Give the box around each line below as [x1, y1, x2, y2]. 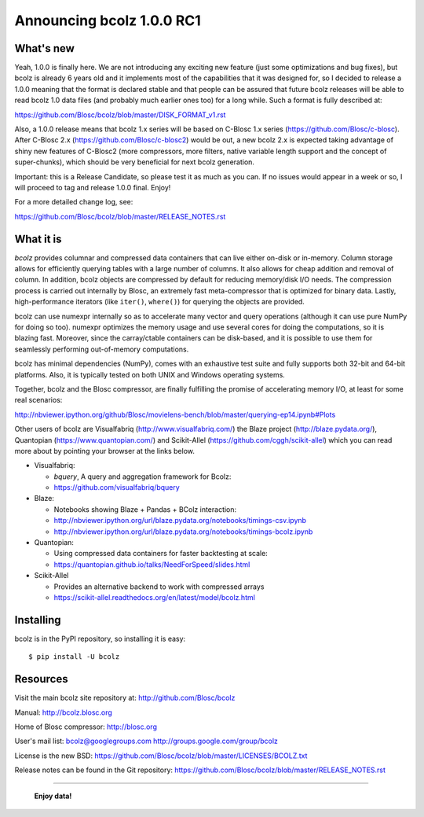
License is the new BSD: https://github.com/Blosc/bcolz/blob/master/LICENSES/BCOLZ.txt [14, 751, 308, 760]
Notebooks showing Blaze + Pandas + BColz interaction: [53, 504, 237, 514]
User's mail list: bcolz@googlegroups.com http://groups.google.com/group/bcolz [14, 736, 279, 746]
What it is [14, 232, 62, 245]
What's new [14, 42, 75, 55]
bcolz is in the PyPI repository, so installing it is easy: [14, 634, 186, 643]
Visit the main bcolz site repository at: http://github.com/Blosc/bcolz [14, 693, 236, 703]
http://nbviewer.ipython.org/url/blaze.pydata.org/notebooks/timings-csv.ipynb [53, 516, 306, 525]
